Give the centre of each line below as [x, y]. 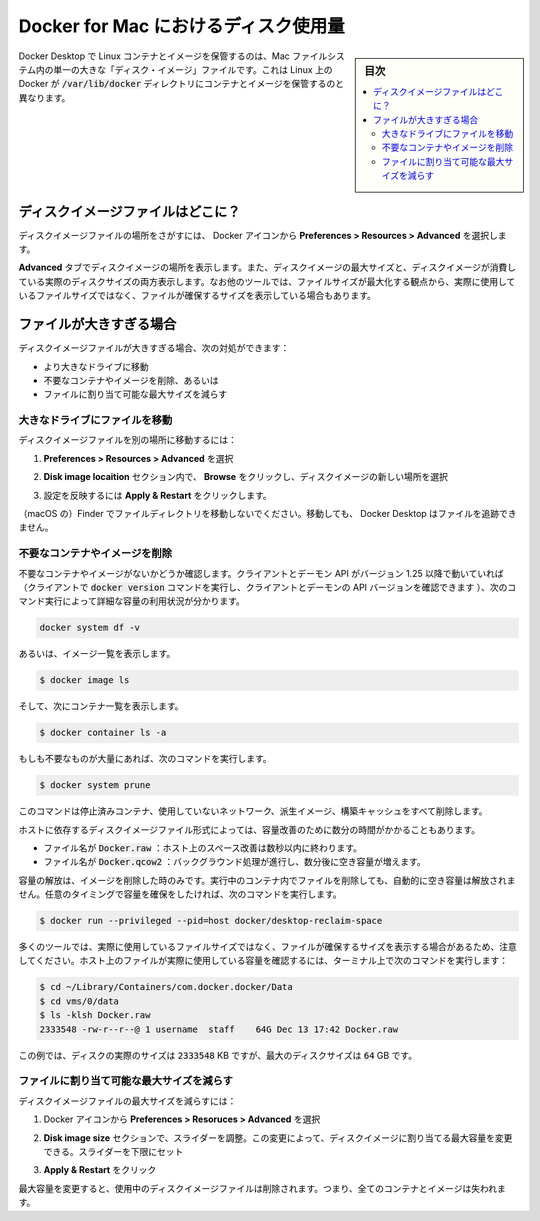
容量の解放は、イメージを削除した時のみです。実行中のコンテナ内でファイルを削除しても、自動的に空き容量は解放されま [267, 880]
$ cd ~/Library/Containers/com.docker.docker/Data [166, 987]
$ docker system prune [95, 785]
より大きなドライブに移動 [96, 366]
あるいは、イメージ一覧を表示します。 [97, 654]
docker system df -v [89, 628]
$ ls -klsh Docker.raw [95, 1015]
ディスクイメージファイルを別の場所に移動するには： [127, 440]
